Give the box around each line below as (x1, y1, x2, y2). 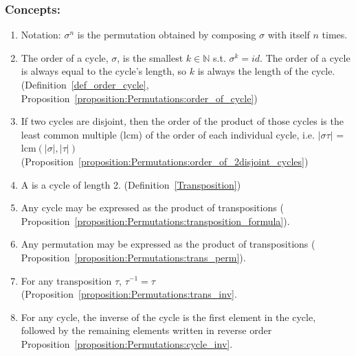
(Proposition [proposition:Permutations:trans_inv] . (21, 287, 237, 301)
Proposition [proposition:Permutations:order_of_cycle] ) (21, 91, 258, 105)
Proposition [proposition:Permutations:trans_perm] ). (21, 250, 246, 264)
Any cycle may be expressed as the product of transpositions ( (21, 200, 284, 215)
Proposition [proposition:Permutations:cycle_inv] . (21, 336, 233, 351)
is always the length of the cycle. (197, 64, 335, 78)
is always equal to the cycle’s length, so (21, 64, 187, 78)
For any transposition (21, 273, 112, 287)
